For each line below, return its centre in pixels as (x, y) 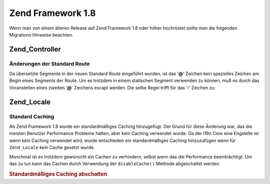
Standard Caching (32, 116)
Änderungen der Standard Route (49, 63)
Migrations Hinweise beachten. (41, 34)
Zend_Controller (35, 49)
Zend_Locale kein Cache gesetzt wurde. (52, 147)
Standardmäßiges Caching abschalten (58, 174)
